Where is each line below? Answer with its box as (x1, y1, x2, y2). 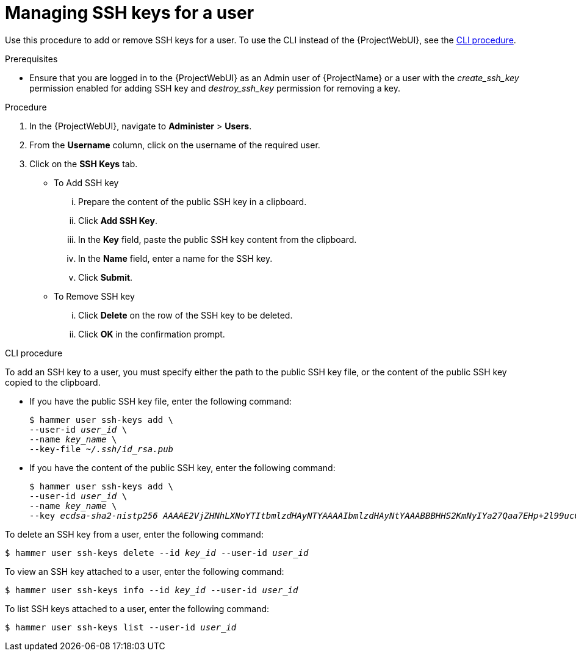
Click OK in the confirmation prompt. (78, 328, 225, 339)
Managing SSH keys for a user (5, 2, 254, 23)
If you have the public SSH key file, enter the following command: (29, 395, 292, 406)
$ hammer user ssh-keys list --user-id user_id (5, 622, 237, 632)
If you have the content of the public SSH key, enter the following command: (29, 462, 336, 473)
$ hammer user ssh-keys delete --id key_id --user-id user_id (5, 547, 309, 558)
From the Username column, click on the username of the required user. (29, 139, 320, 150)
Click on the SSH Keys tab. (29, 158, 138, 169)
